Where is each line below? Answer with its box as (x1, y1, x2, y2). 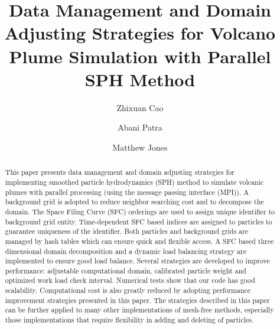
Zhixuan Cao (116, 101, 164, 113)
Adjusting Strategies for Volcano (4, 21, 276, 45)
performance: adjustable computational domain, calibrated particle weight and (5, 265, 246, 275)
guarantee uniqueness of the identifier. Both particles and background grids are (5, 226, 249, 236)
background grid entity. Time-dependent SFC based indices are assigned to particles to (5, 216, 272, 226)
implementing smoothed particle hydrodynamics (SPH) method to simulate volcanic (5, 177, 264, 187)
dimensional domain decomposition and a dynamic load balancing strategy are (5, 246, 247, 256)
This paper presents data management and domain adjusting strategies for (5, 167, 235, 177)
